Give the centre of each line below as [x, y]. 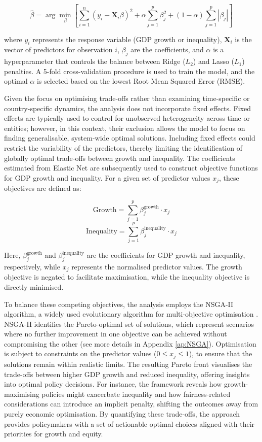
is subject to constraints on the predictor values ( [80, 353]
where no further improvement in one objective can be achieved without [116, 334]
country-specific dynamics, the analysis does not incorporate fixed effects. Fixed [128, 108]
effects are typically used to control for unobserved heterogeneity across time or [127, 118]
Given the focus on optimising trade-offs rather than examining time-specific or [127, 98]
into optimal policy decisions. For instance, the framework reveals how [113, 384]
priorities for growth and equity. [54, 434]
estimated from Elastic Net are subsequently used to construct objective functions [131, 168]
